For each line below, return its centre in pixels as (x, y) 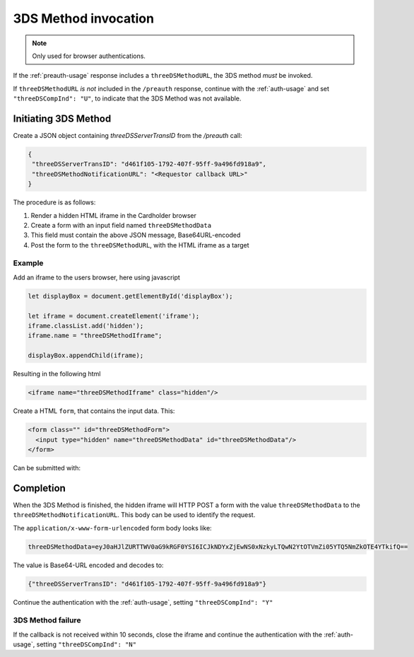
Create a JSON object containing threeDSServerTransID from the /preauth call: (128, 136)
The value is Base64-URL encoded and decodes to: (88, 565)
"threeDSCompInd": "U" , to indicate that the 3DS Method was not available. (127, 98)
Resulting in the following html (57, 374)
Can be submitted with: (47, 467)
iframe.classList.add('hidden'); (86, 326)
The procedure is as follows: (54, 202)
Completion (40, 488)
